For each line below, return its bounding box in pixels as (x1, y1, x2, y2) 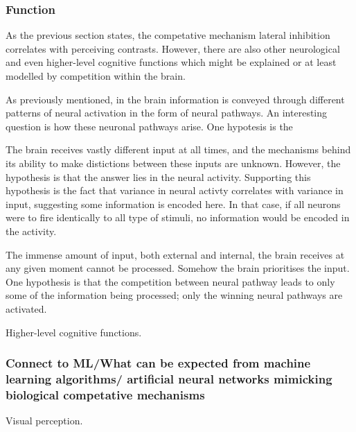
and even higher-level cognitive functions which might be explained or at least (6, 55, 337, 69)
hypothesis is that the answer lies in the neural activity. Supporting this (6, 169, 311, 184)
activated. (6, 301, 47, 316)
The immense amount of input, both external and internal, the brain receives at (6, 247, 345, 261)
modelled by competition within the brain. (6, 69, 186, 83)
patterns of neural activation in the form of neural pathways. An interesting (6, 105, 328, 120)
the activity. (6, 223, 57, 238)
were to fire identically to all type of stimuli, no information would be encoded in (6, 210, 350, 225)
